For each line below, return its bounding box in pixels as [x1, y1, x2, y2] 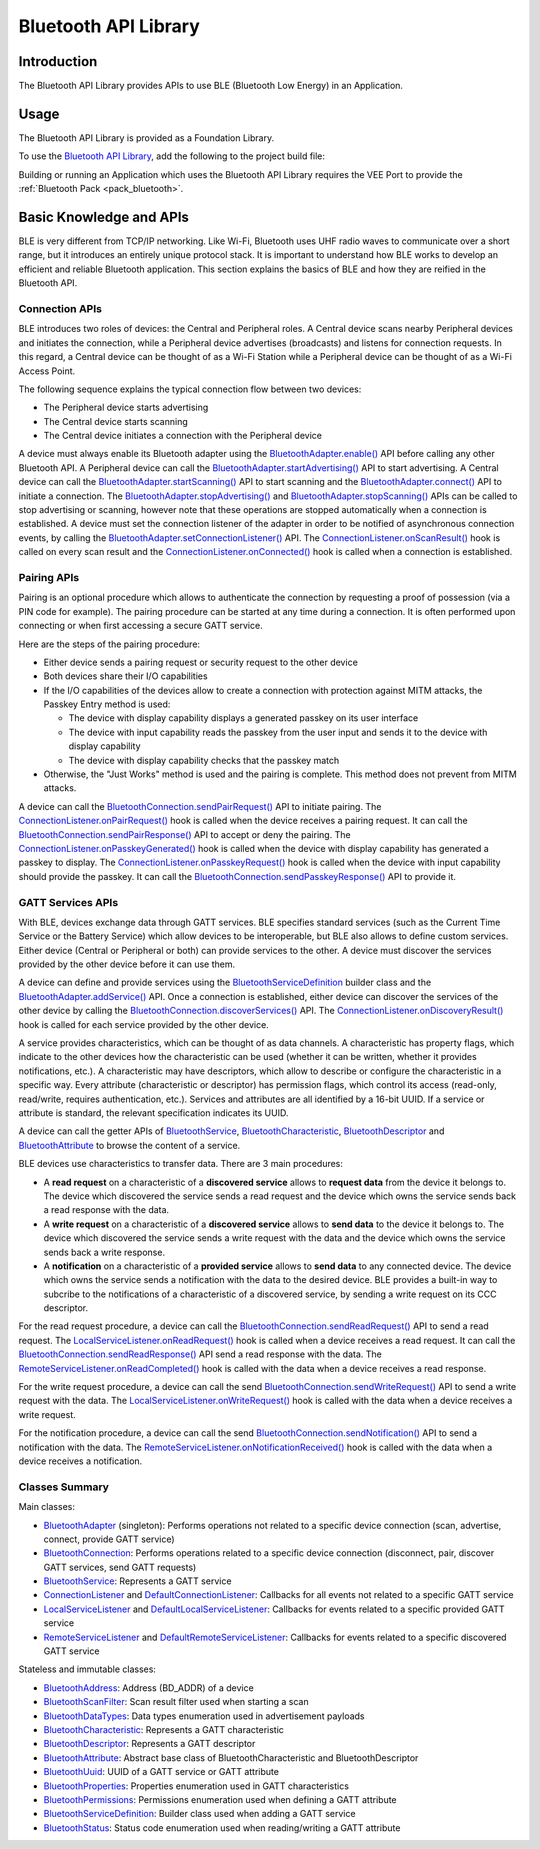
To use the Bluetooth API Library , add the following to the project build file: [18, 150, 325, 162]
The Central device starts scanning [43, 415, 189, 427]
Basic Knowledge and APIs [18, 208, 190, 225]
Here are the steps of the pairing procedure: [18, 638, 200, 650]
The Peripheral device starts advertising [43, 401, 209, 414]
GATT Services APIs [18, 895, 119, 909]
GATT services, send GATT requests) [43, 1561, 197, 1573]
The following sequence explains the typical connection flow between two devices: [18, 383, 362, 395]
